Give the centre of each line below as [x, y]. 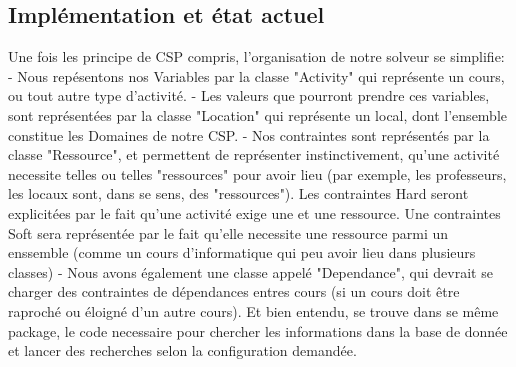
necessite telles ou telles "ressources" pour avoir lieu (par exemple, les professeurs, [257, 173]
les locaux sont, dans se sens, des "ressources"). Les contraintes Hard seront [238, 193]
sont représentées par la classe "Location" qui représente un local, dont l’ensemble [258, 114]
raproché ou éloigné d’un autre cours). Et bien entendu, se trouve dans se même [253, 310]
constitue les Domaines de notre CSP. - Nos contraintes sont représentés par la [249, 134]
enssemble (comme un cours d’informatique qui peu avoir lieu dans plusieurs [242, 252]
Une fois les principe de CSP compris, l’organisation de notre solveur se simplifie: [256, 56]
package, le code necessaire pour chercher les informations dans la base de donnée [258, 330]
